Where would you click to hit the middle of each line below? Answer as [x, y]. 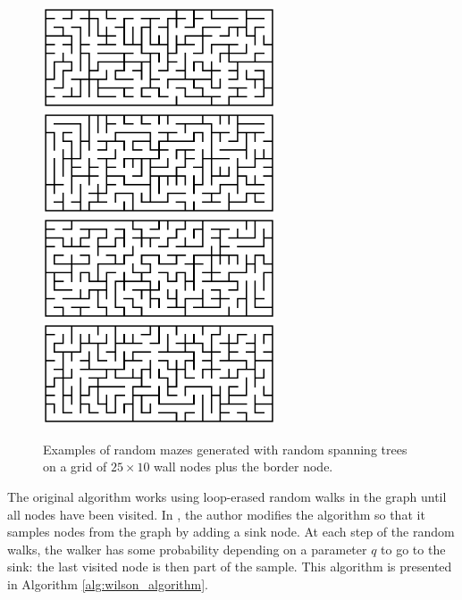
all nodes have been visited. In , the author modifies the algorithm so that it [216, 514]
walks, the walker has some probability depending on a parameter [187, 549]
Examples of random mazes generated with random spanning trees [225, 449]
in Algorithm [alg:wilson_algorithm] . [108, 584]
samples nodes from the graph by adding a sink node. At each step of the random [231, 532]
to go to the [413, 549]
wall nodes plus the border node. [244, 467]
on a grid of [75, 467]
